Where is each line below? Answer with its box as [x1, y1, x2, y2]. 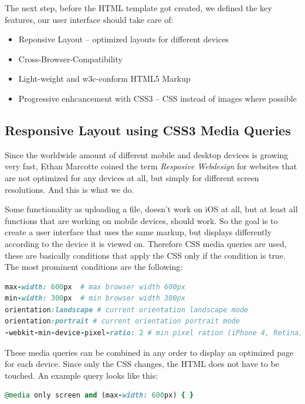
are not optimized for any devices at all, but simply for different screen [5, 171, 259, 183]
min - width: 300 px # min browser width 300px [5, 294, 185, 303]
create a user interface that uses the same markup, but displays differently [5, 226, 272, 238]
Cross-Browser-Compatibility [18, 52, 123, 65]
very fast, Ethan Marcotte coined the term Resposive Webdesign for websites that [5, 160, 297, 172]
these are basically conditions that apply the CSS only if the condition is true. [5, 249, 286, 261]
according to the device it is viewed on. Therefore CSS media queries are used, [5, 237, 287, 249]
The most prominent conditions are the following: [5, 261, 183, 273]
